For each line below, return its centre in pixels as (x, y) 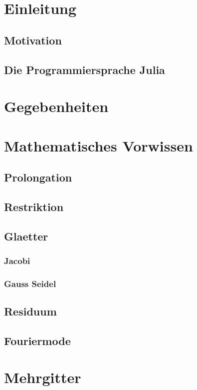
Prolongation (38, 177)
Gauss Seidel (30, 283)
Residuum (30, 311)
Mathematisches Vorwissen (98, 145)
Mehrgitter (43, 377)
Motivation (33, 40)
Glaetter (26, 236)
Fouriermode (37, 340)
